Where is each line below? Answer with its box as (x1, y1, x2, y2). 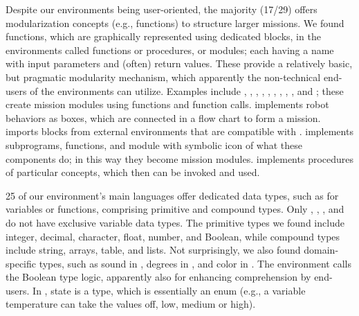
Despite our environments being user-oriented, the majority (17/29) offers (6, 2, 317, 16)
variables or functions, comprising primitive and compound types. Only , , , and (6, 202, 344, 216)
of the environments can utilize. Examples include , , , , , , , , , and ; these (30, 83, 344, 98)
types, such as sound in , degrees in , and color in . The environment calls (39, 256, 351, 270)
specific (6, 256, 37, 270)
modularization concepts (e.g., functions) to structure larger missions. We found (6, 15, 344, 30)
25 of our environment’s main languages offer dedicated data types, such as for (6, 188, 339, 202)
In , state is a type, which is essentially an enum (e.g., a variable (33, 283, 306, 297)
